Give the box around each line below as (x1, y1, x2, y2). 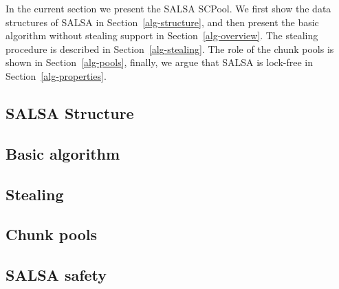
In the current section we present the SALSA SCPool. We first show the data (6, 1, 331, 15)
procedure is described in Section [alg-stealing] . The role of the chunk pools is (6, 41, 334, 56)
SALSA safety (6, 264, 107, 286)
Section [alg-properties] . (6, 68, 107, 83)
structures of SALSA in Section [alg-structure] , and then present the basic (6, 14, 319, 29)
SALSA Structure (6, 102, 134, 123)
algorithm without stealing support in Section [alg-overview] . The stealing (6, 28, 318, 43)
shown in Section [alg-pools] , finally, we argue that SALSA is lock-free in (6, 55, 313, 69)
